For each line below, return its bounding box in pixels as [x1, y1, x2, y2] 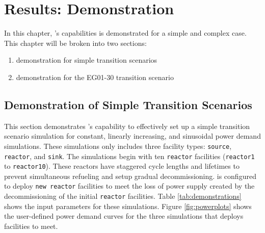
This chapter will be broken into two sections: [4, 37, 147, 48]
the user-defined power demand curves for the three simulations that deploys [4, 211, 244, 221]
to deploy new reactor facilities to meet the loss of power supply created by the [4, 180, 255, 191]
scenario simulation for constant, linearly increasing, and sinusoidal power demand [4, 131, 261, 141]
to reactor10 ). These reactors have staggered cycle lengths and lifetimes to [4, 161, 240, 171]
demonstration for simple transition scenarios [16, 55, 157, 65]
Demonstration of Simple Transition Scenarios [4, 96, 252, 112]
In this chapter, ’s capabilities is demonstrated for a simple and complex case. [4, 28, 247, 38]
